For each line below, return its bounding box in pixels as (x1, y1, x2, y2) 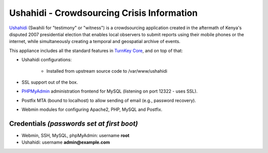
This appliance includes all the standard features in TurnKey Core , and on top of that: (9, 48, 183, 53)
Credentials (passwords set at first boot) (9, 119, 138, 128)
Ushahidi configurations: (21, 57, 72, 63)
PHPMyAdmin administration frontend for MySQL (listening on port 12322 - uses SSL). (21, 88, 198, 94)
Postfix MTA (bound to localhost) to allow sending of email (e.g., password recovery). (21, 97, 196, 103)
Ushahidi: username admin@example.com (21, 139, 110, 146)
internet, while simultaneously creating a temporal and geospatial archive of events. (9, 39, 181, 45)
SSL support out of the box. (21, 79, 78, 85)
